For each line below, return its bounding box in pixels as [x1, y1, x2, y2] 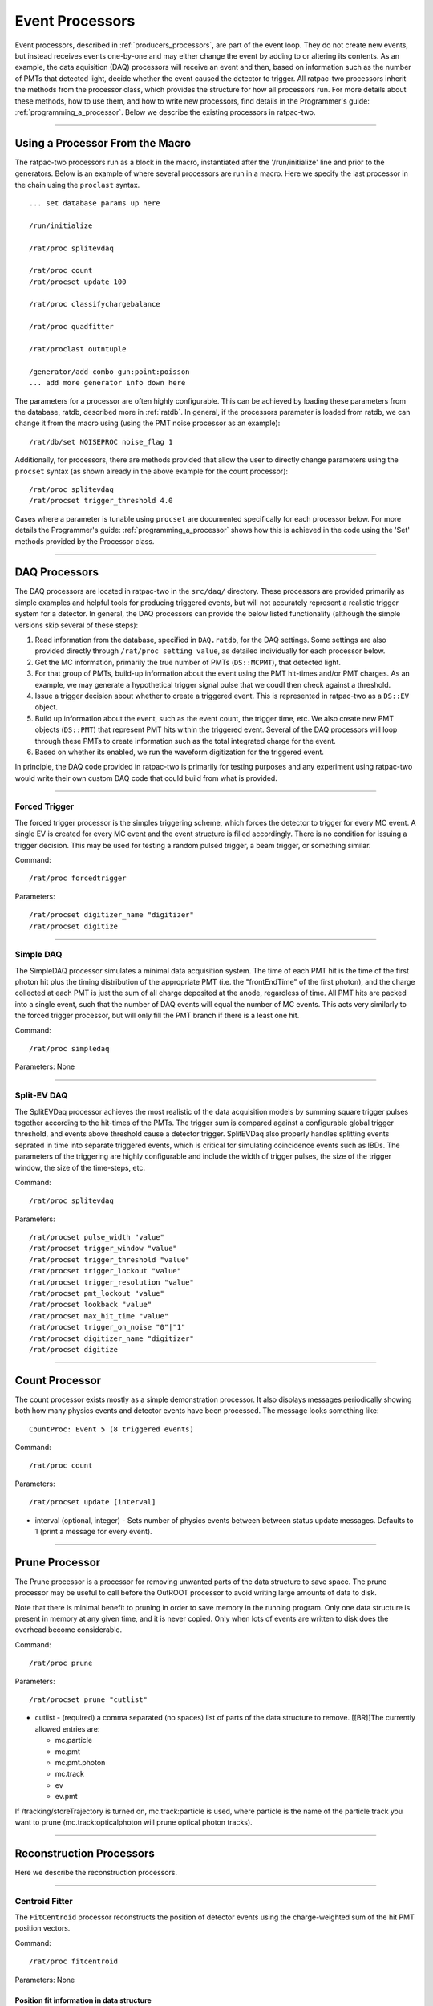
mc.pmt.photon [55, 1758, 106, 1767]
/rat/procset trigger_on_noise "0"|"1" [29, 1322, 186, 1332]
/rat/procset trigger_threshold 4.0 [29, 496, 173, 506]
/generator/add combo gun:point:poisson [29, 367, 190, 376]
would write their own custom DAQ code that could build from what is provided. [14, 773, 278, 782]
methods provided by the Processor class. [14, 536, 155, 546]
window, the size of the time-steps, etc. [14, 1163, 146, 1172]
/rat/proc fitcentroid [29, 1957, 119, 1966]
